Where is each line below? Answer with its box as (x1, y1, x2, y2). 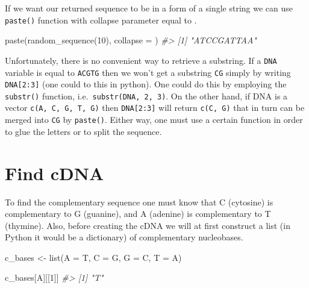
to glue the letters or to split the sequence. (5, 125, 162, 137)
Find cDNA (5, 160, 104, 185)
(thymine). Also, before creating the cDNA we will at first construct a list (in (5, 219, 290, 231)
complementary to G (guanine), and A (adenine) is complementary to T (5, 207, 271, 220)
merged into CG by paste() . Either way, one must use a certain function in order (5, 113, 303, 126)
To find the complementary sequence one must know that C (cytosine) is (5, 195, 273, 208)
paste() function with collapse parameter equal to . (5, 13, 197, 26)
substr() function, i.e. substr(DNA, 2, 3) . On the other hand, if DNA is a (5, 89, 288, 102)
